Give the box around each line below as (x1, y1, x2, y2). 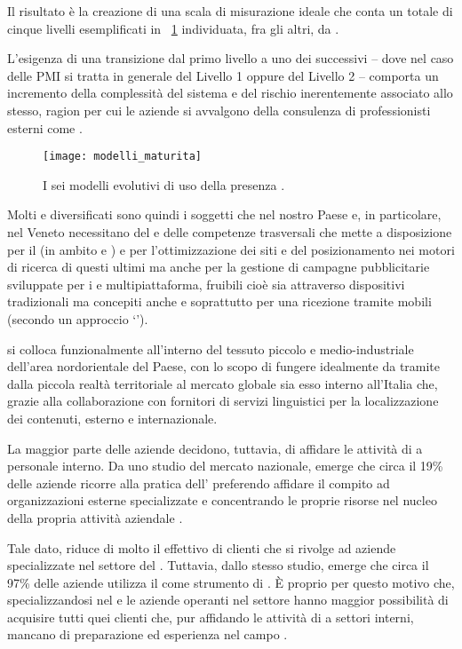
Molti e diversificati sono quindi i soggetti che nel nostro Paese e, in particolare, (7, 205, 442, 224)
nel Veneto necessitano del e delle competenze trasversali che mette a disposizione (7, 223, 452, 241)
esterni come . (7, 118, 83, 137)
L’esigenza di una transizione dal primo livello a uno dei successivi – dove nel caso (7, 49, 454, 67)
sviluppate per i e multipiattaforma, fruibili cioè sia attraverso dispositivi (7, 274, 405, 293)
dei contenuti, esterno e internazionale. (7, 408, 218, 427)
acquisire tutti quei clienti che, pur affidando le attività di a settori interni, (7, 607, 414, 626)
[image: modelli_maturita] (43, 150, 202, 163)
